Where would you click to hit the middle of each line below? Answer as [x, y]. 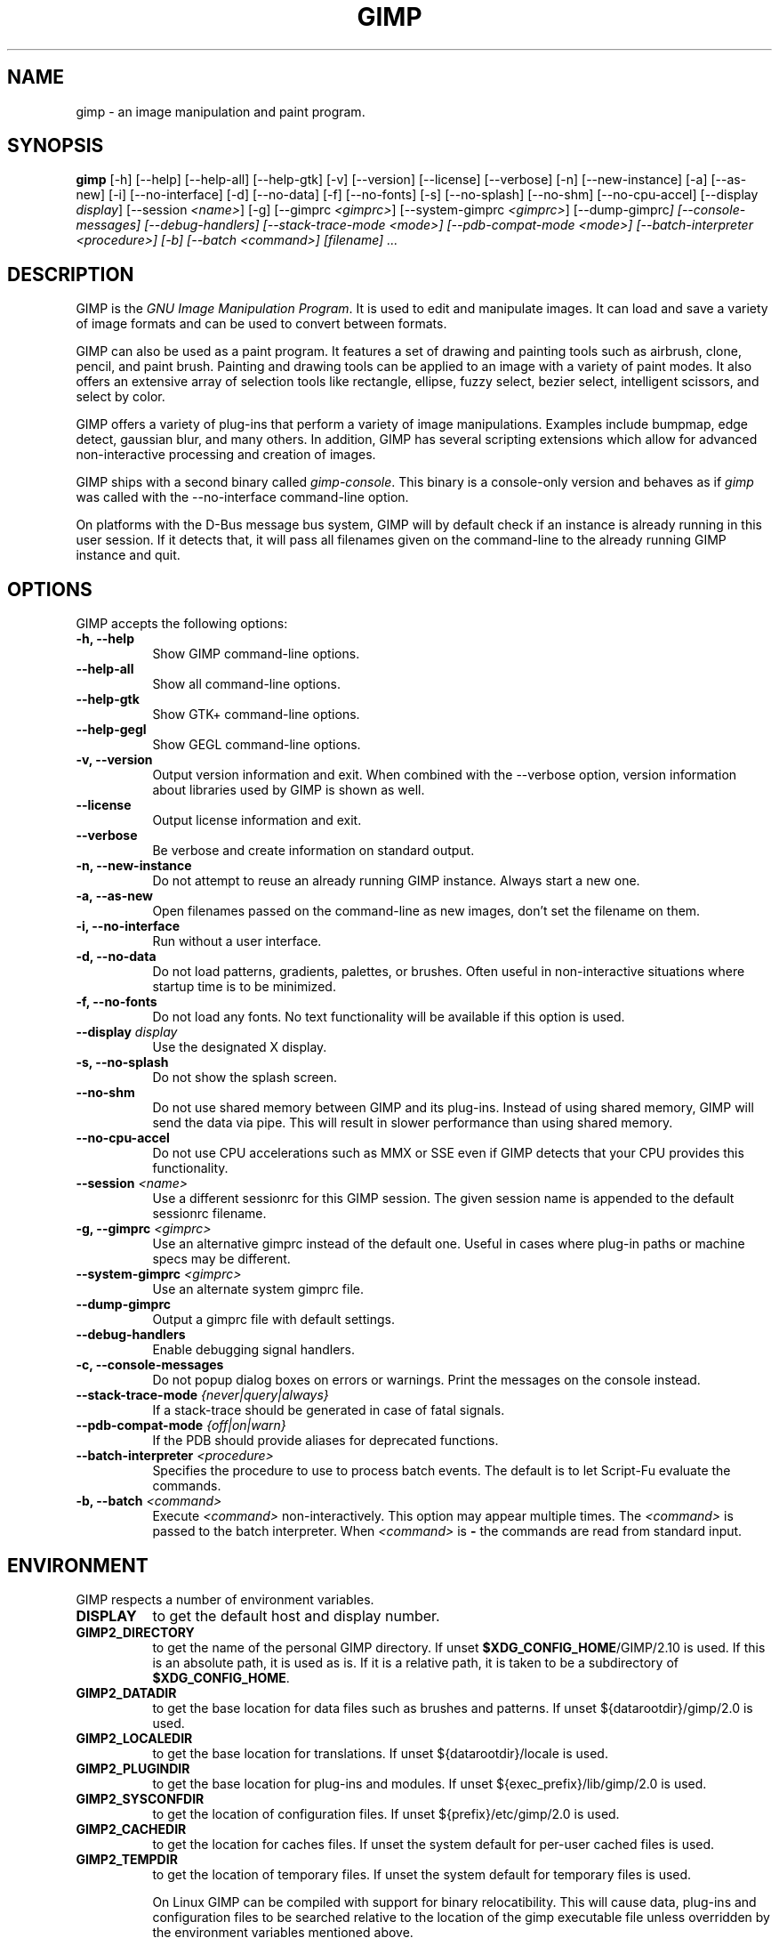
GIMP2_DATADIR [126, 1692]
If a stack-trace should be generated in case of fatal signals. [329, 1410]
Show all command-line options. [247, 684]
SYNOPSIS [56, 146]
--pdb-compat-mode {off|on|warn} [181, 1425]
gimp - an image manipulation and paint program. [221, 111]
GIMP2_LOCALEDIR [134, 1738]
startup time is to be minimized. [244, 987]
